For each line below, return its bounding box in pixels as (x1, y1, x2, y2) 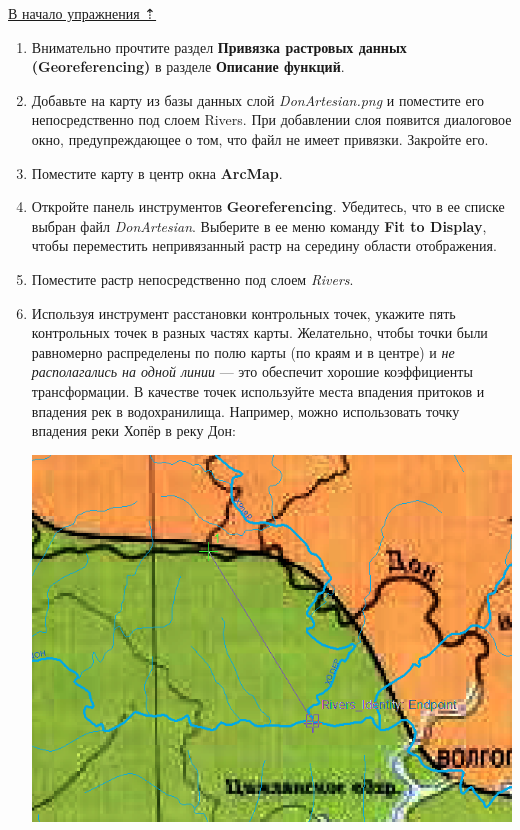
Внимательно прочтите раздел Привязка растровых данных (31, 36, 407, 57)
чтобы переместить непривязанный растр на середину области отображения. (31, 235, 497, 256)
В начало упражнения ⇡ (8, 3, 157, 23)
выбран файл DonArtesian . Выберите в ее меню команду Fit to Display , (31, 215, 487, 236)
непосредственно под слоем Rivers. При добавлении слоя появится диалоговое (31, 109, 512, 130)
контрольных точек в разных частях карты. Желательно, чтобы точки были (31, 322, 488, 343)
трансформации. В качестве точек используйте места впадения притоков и (31, 380, 485, 401)
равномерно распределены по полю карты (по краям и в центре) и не (31, 341, 455, 362)
